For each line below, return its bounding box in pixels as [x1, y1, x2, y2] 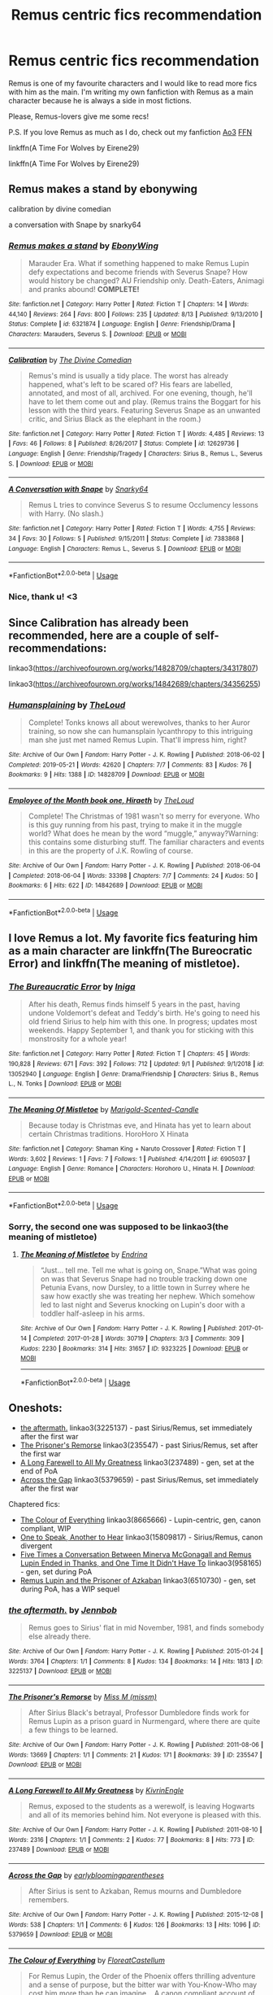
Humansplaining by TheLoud [8, 699, 126, 710]
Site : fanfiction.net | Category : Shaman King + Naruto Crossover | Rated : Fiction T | [8, 1145, 246, 1153]
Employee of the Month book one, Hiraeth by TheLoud [8, 795, 194, 805]
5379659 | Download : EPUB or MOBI [8, 1931, 113, 1939]
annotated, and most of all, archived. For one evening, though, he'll [28, 388, 253, 398]
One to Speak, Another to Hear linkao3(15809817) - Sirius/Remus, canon [19, 1532, 263, 1542]
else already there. [28, 1631, 91, 1641]
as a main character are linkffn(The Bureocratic [8, 944, 253, 958]
